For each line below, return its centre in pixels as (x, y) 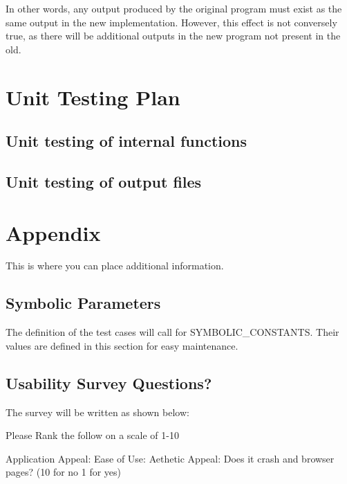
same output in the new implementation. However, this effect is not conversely (171, 22)
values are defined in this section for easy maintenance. (122, 345)
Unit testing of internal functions (126, 141)
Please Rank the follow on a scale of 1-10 (92, 435)
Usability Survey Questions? (109, 383)
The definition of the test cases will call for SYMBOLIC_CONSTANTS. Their (172, 332)
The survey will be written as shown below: (97, 412)
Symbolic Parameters (83, 303)
